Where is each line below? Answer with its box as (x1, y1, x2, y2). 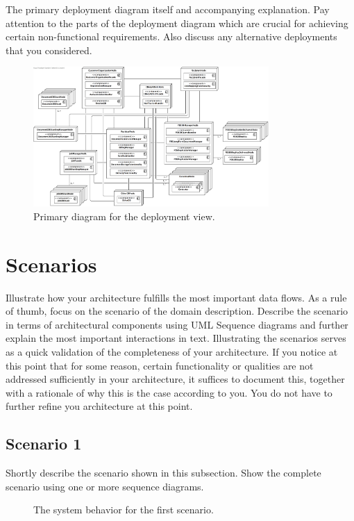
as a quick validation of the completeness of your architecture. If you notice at (6, 344, 338, 358)
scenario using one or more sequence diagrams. (6, 479, 204, 493)
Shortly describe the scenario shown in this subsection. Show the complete (6, 465, 321, 480)
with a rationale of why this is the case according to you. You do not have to (6, 385, 332, 399)
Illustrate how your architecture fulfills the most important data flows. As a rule (6, 290, 347, 304)
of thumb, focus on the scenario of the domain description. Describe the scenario (6, 304, 348, 318)
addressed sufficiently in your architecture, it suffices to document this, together (6, 372, 345, 386)
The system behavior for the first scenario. (33, 502, 214, 517)
